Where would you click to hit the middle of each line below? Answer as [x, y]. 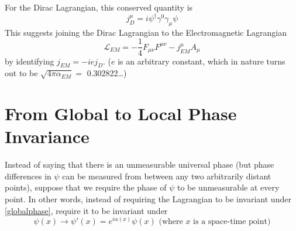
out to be [21, 73]
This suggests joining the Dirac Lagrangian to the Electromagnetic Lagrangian [146, 32]
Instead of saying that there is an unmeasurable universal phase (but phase [140, 164]
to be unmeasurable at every [228, 187]
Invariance [47, 136]
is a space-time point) [232, 222]
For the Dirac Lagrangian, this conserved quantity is [99, 7]
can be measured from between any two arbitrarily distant [167, 176]
